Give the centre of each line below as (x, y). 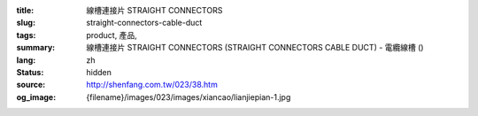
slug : (26, 23)
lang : (26, 60)
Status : (30, 72)
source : (31, 85)
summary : (36, 48)
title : (25, 10)
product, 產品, (112, 35)
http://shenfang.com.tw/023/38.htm (152, 85)
